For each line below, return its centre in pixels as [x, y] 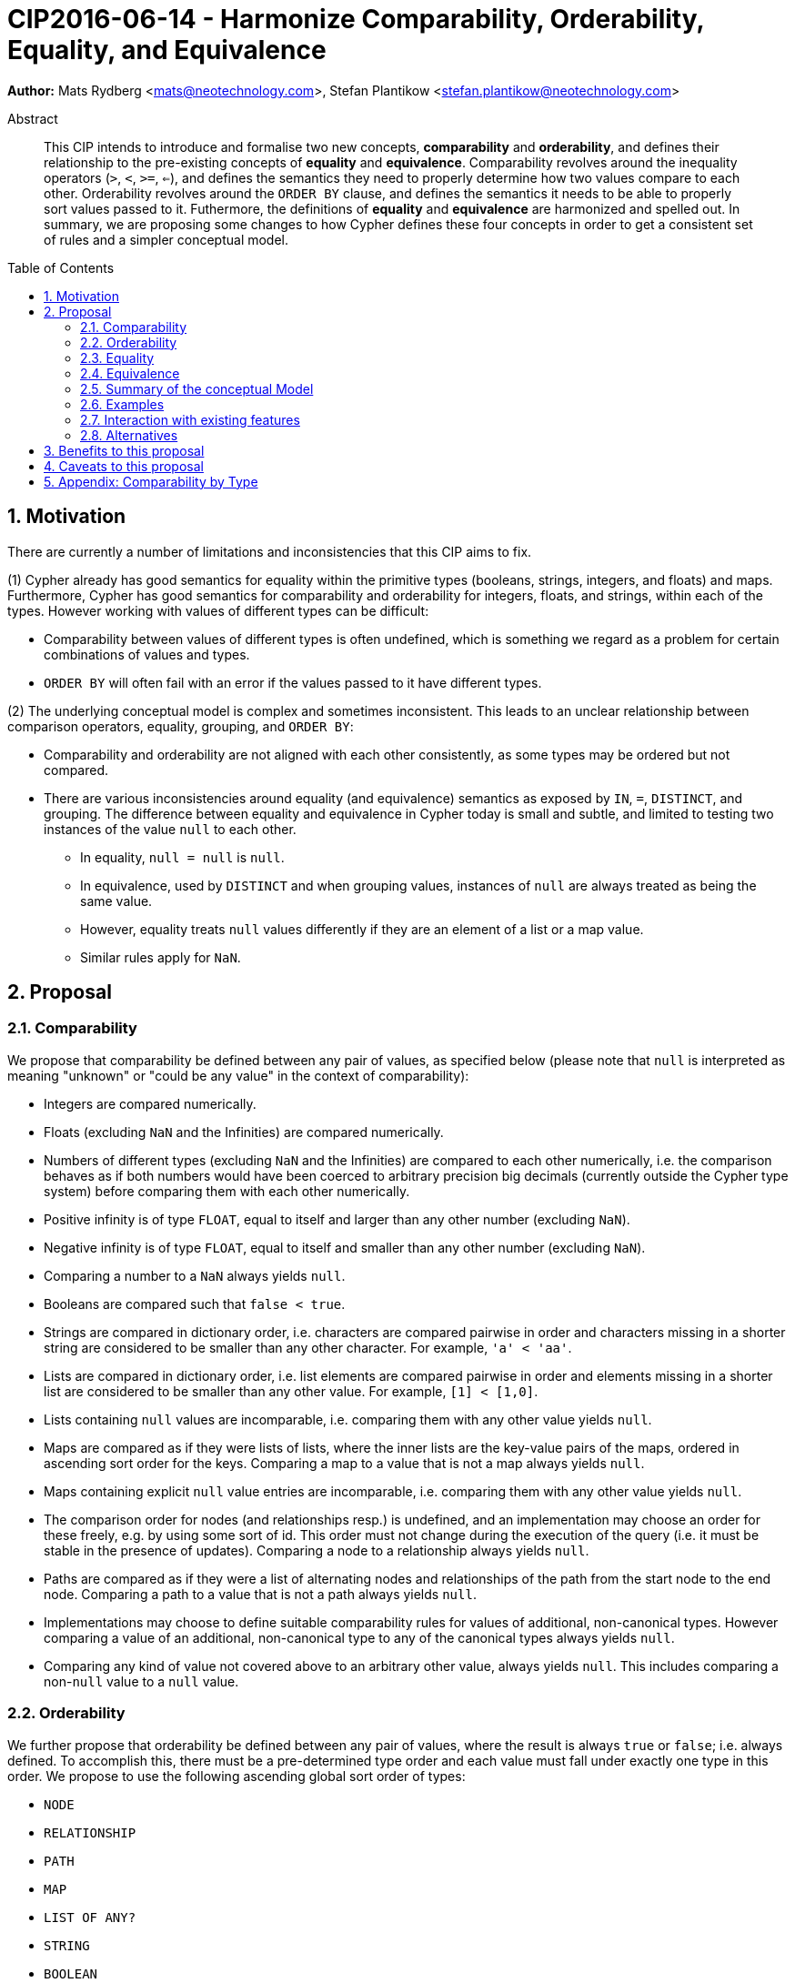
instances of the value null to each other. [170, 829]
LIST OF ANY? [90, 1917]
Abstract [33, 118]
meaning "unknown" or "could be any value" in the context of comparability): [238, 1075]
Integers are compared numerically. [150, 1103]
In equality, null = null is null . [182, 857]
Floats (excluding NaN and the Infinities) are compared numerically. [244, 1132]
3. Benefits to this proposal [124, 450]
